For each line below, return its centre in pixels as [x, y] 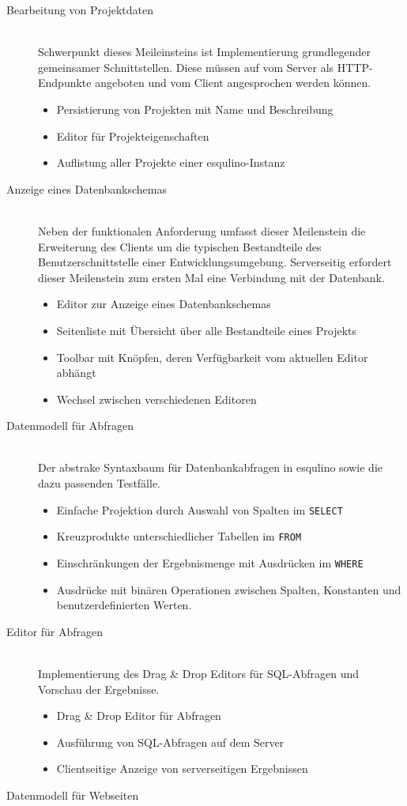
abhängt [76, 373]
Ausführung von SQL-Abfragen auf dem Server [170, 742]
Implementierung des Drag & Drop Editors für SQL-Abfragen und [199, 673]
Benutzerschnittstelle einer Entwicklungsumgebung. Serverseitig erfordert [215, 262]
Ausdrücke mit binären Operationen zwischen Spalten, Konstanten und [229, 589]
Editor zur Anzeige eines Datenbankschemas [164, 304]
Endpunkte [65, 83]
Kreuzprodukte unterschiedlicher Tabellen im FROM [179, 536]
